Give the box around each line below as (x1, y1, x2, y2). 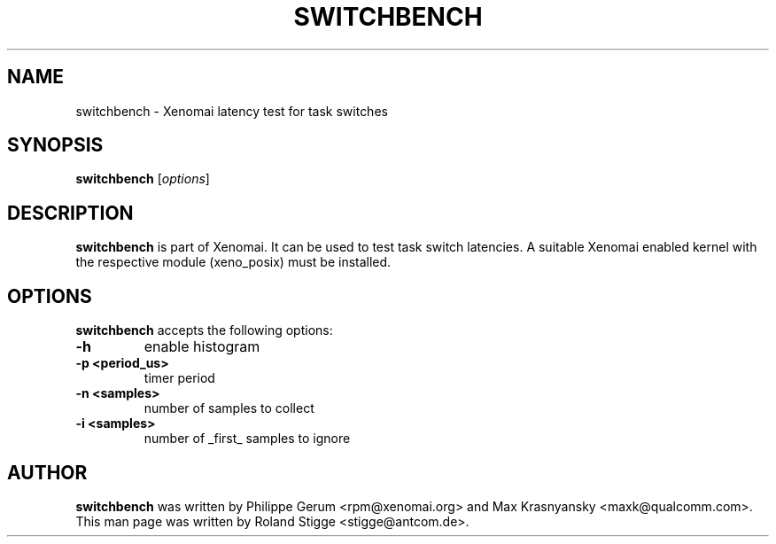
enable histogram (144, 338, 260, 356)
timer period (144, 370, 215, 386)
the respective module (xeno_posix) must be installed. (75, 254, 392, 270)
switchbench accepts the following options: (75, 323, 333, 338)
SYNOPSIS (7, 134, 104, 157)
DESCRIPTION (7, 201, 134, 224)
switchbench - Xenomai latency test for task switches (75, 103, 388, 119)
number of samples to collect (144, 400, 314, 416)
